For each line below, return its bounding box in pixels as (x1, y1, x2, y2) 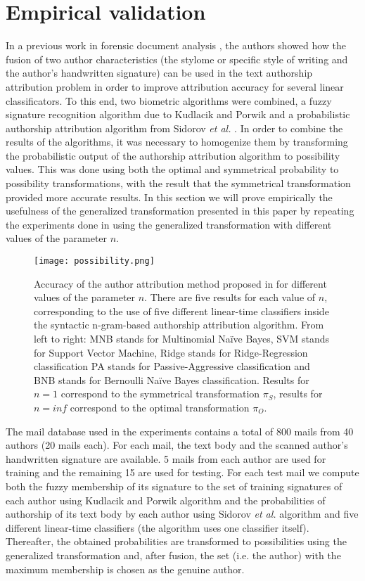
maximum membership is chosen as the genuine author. (6, 561, 245, 576)
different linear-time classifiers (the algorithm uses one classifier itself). (6, 520, 309, 535)
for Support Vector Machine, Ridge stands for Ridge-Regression (34, 345, 308, 359)
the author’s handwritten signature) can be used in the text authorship (6, 65, 313, 80)
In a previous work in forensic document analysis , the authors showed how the (6, 38, 347, 53)
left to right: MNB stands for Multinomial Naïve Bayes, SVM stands (34, 331, 330, 346)
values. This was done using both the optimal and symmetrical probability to (6, 162, 339, 177)
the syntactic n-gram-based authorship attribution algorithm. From (34, 317, 324, 332)
